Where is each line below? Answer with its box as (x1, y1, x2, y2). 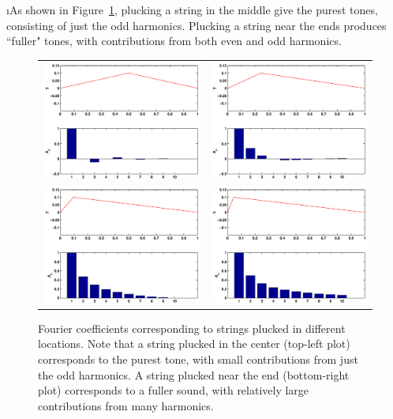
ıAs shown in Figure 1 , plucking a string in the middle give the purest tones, (6, 2, 378, 17)
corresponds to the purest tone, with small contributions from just (38, 350, 358, 367)
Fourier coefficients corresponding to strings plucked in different (38, 319, 346, 336)
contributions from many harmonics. (38, 397, 214, 413)
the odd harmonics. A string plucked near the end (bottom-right (38, 366, 350, 383)
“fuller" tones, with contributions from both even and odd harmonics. (6, 32, 342, 49)
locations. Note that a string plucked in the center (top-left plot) (38, 335, 350, 352)
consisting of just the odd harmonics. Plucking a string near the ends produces (6, 17, 387, 33)
